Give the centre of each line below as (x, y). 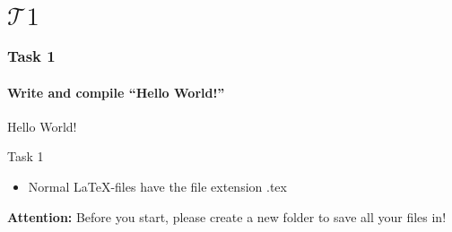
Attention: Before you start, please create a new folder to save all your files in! (227, 216)
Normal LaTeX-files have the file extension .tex (157, 187)
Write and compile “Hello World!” (116, 92)
